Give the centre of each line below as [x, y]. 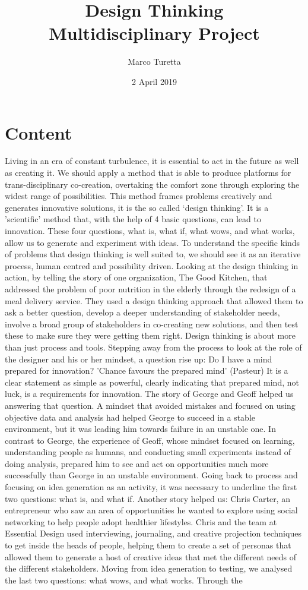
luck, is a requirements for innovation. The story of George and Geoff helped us [149, 394]
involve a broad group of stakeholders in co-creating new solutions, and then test [152, 324]
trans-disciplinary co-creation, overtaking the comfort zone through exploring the [152, 184]
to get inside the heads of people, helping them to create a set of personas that [148, 545]
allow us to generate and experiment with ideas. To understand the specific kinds [153, 242]
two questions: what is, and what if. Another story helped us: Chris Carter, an [147, 498]
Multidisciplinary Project [154, 33]
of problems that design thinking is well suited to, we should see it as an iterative [153, 254]
